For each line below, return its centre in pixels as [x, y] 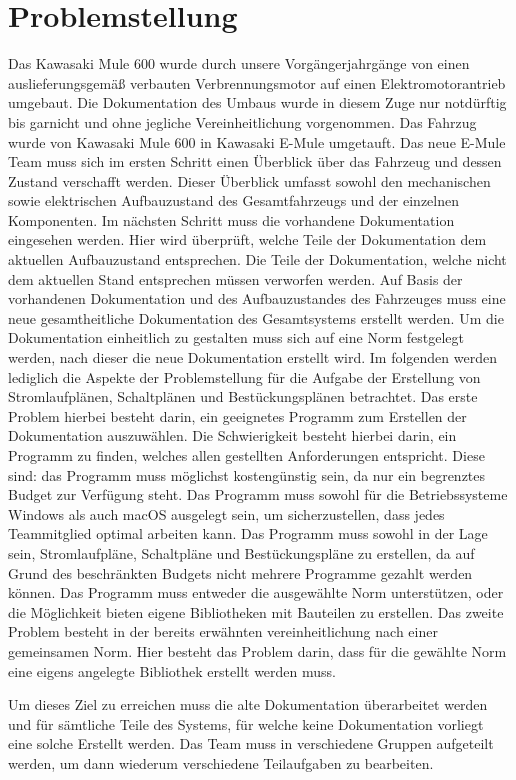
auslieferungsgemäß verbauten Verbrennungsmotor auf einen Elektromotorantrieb [257, 82]
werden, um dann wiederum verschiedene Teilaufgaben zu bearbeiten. [221, 762]
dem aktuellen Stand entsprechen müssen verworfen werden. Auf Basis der [235, 278]
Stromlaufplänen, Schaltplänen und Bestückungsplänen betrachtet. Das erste [243, 396]
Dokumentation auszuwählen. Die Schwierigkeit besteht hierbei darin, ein [232, 435]
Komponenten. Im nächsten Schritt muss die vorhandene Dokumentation [231, 219]
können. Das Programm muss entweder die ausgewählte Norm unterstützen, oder [256, 592]
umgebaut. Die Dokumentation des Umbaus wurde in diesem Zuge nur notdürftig [257, 102]
